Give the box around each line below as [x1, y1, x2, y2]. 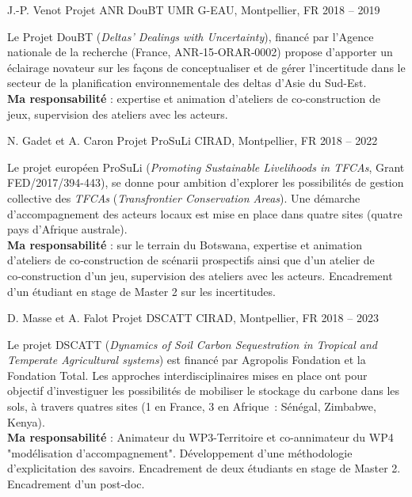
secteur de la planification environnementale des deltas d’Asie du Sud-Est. [7, 74, 367, 91]
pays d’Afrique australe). [7, 221, 128, 237]
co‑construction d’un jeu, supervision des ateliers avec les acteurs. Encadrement [7, 267, 393, 283]
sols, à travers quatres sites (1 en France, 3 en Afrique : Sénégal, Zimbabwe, [7, 398, 376, 415]
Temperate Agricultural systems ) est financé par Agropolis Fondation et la [7, 351, 366, 368]
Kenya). [7, 413, 45, 430]
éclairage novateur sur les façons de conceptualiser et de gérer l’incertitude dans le [7, 59, 406, 75]
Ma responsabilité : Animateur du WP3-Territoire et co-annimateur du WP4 [7, 429, 394, 446]
